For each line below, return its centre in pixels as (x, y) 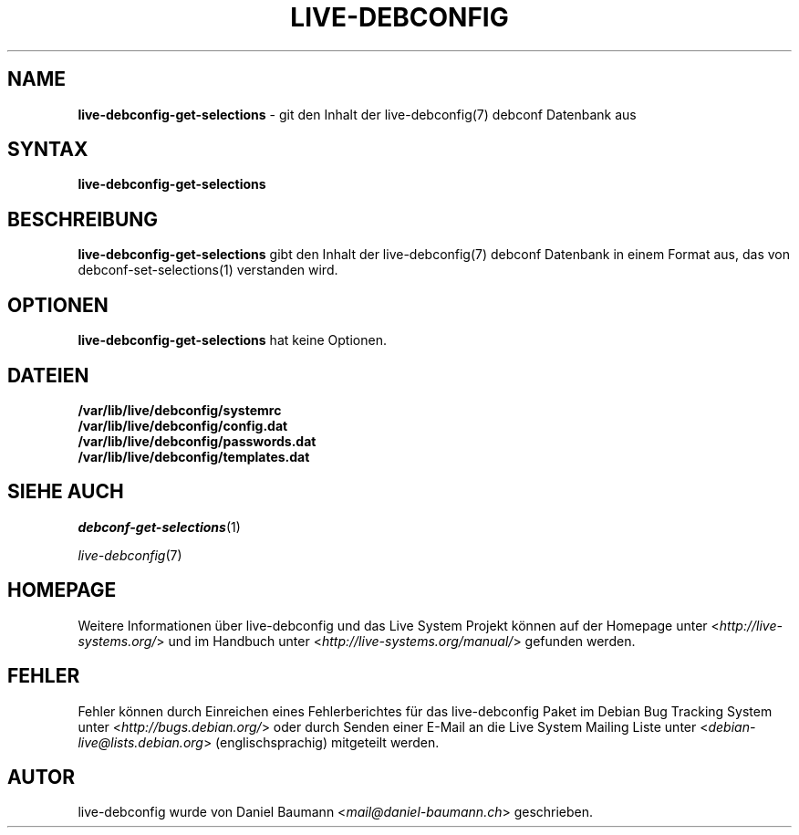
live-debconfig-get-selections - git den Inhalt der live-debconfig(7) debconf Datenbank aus (357, 114)
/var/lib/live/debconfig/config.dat (183, 425)
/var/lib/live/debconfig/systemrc (180, 410)
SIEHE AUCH (66, 492)
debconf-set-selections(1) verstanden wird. (208, 270)
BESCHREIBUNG (83, 219)
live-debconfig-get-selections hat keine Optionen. (232, 340)
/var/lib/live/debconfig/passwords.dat (197, 441)
